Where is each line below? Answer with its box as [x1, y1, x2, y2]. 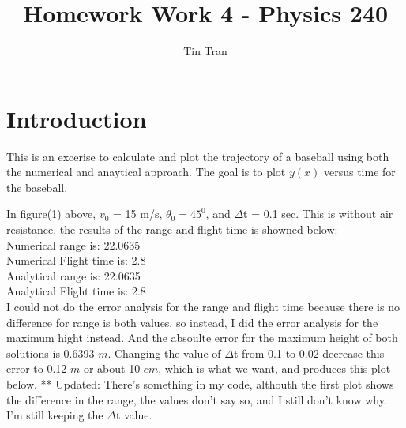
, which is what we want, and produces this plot [158, 360, 391, 377]
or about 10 [83, 360, 141, 377]
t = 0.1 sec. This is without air [243, 205, 393, 222]
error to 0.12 [6, 360, 67, 377]
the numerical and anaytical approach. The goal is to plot [6, 163, 286, 180]
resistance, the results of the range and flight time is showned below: [6, 221, 338, 238]
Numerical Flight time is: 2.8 [6, 252, 146, 268]
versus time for [323, 163, 396, 180]
